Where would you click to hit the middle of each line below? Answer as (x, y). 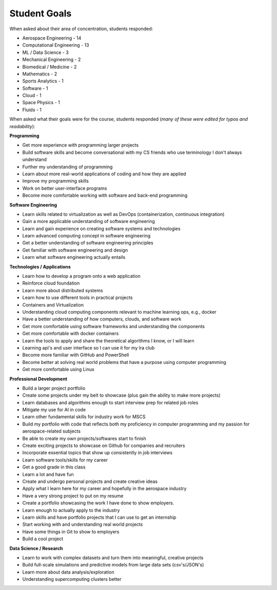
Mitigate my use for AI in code (54, 410)
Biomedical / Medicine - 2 (50, 67)
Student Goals (41, 13)
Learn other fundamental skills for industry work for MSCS (84, 417)
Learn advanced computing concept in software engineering (86, 236)
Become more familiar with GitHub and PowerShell (76, 355)
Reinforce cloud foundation (51, 283)
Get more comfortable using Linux (58, 370)
